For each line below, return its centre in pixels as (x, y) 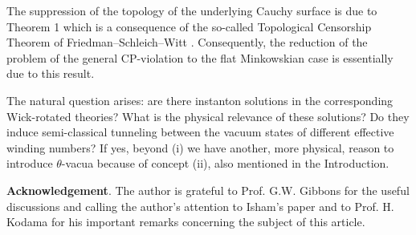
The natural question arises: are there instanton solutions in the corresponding (200, 100)
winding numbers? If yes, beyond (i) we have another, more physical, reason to (200, 147)
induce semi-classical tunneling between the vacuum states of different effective (200, 132)
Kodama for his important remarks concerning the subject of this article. (186, 222)
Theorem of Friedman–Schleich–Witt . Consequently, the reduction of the (187, 42)
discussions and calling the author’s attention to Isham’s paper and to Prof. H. (200, 206)
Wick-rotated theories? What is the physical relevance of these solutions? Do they (208, 116)
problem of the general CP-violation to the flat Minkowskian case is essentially (200, 57)
